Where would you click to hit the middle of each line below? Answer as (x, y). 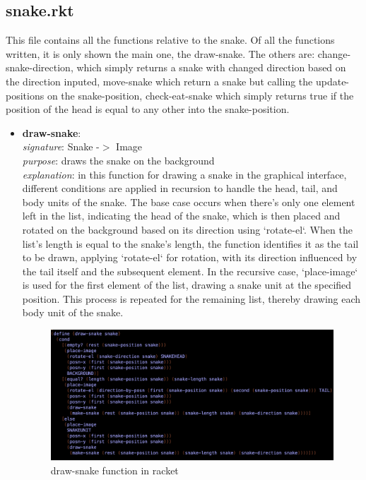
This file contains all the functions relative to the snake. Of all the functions (170, 40)
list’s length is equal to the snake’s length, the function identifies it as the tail (190, 243)
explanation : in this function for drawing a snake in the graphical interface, (184, 174)
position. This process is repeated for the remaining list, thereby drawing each (191, 298)
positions (25, 95)
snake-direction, (40, 67)
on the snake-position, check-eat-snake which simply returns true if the (200, 95)
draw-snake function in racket (114, 470)
